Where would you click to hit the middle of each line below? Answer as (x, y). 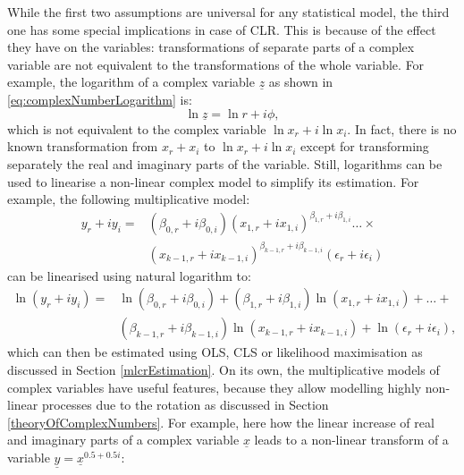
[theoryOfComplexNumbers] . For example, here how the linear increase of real (221, 422)
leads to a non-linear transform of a (351, 440)
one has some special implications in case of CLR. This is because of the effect (222, 29)
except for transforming (365, 146)
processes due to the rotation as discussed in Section (185, 405)
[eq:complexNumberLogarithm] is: (100, 99)
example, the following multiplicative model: (129, 199)
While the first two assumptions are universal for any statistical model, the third (228, 12)
